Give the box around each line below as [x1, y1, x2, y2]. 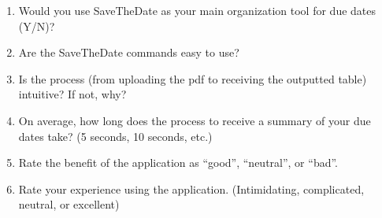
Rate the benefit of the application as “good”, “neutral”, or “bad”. [18, 154, 338, 171]
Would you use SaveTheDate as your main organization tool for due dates [18, 2, 376, 18]
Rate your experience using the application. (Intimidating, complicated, [18, 180, 365, 197]
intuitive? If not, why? [18, 86, 127, 102]
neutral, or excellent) [18, 196, 120, 212]
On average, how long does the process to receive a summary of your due [18, 112, 371, 128]
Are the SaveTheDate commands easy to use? [18, 44, 239, 61]
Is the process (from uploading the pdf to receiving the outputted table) [18, 70, 367, 87]
